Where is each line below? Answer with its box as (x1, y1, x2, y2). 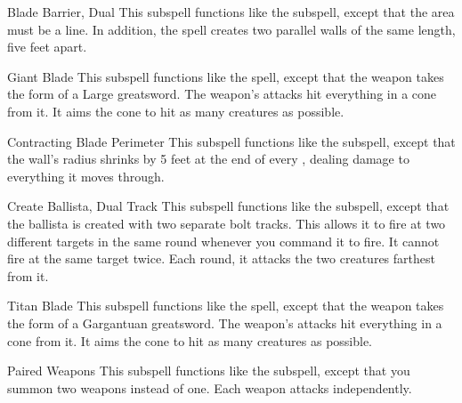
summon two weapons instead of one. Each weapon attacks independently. (7, 378, 412, 397)
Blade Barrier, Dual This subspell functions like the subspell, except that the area (7, 3, 455, 20)
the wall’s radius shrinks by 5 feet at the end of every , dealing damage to (7, 149, 409, 168)
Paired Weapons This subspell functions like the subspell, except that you (7, 361, 410, 380)
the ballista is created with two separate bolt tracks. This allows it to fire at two (7, 214, 446, 232)
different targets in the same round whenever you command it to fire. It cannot (7, 231, 440, 250)
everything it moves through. (7, 166, 165, 185)
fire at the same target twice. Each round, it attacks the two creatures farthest (7, 249, 435, 268)
